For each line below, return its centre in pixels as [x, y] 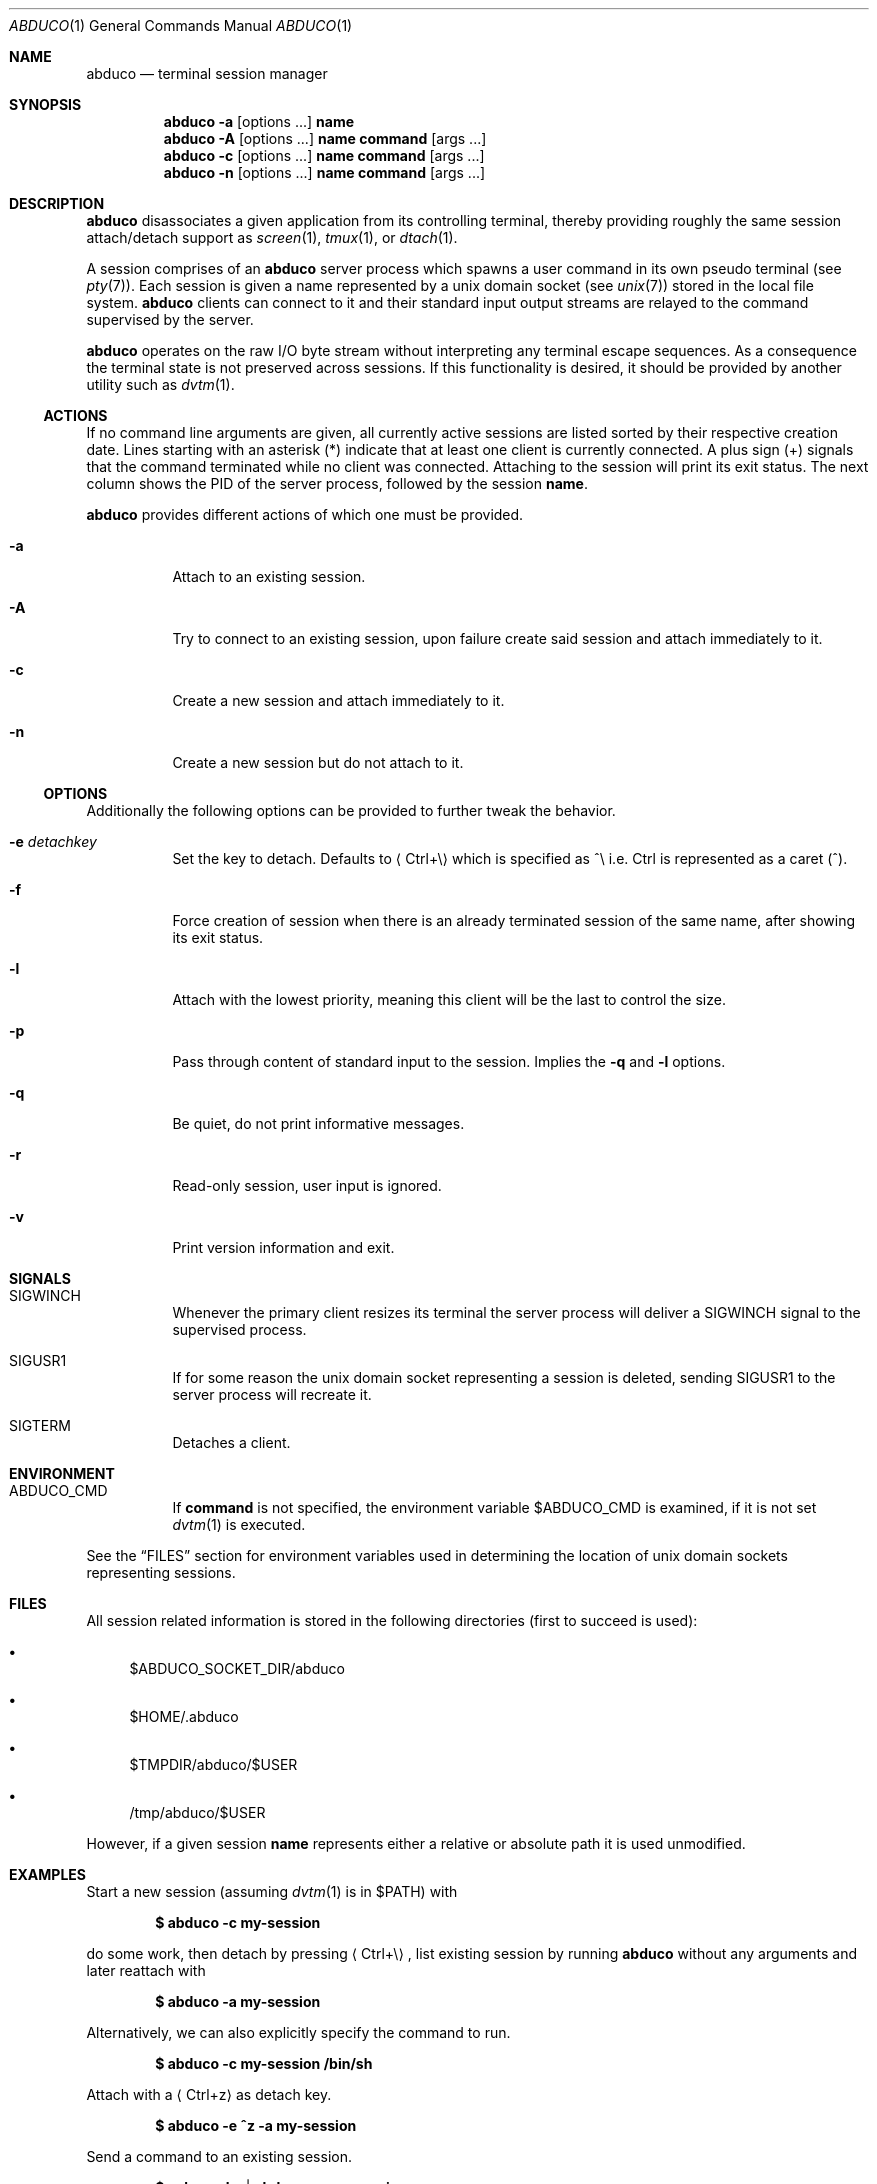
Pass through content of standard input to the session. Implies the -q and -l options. [449, 1061]
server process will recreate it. [272, 1394]
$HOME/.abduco [184, 1716]
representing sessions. [161, 1572]
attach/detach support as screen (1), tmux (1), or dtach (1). [272, 237]
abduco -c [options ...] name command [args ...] [324, 155]
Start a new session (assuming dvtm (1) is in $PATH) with [272, 1891]
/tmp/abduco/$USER [197, 1812]
